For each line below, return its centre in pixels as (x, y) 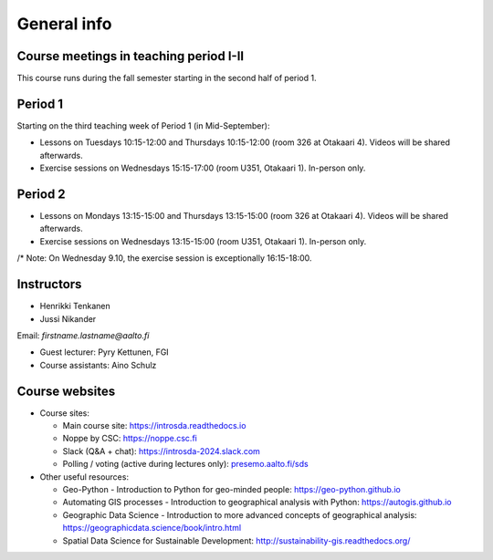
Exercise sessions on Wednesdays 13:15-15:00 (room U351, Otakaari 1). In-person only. (203, 241)
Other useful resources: (84, 477)
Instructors (49, 284)
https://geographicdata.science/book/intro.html (152, 528)
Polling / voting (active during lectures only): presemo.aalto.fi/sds (186, 464)
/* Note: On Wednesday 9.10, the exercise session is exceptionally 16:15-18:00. (164, 258)
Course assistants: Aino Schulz (98, 365)
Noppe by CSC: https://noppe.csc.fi (130, 439)
